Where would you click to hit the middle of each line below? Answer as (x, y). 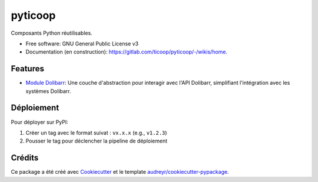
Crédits (25, 158)
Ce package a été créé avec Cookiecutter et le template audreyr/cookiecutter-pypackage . (120, 172)
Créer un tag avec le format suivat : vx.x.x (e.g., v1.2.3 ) (96, 133)
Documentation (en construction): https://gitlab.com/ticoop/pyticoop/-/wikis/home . (127, 52)
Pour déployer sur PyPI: (40, 122)
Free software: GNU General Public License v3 (82, 44)
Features (27, 69)
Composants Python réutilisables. (52, 33)
